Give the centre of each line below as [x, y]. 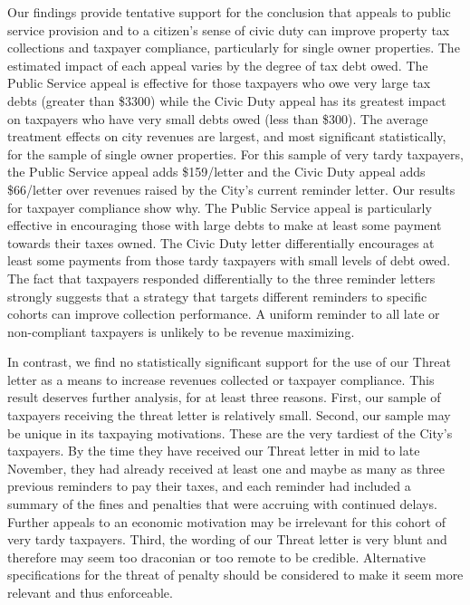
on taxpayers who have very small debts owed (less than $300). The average [218, 118]
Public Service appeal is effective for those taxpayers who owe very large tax [219, 83]
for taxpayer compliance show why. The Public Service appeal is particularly [220, 207]
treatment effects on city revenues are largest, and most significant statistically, [227, 136]
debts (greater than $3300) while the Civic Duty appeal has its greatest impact [227, 100]
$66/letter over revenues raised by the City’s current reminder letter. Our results [231, 189]
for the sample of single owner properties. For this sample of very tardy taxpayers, [235, 154]
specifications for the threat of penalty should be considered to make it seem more [235, 575]
